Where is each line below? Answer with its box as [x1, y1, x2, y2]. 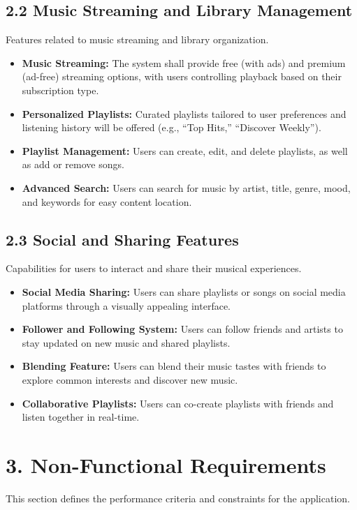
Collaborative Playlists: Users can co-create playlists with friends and [22, 396, 334, 410]
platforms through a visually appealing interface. [22, 298, 231, 313]
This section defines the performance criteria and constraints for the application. [6, 490, 350, 505]
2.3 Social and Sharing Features [6, 228, 239, 250]
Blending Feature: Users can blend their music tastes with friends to [22, 359, 326, 373]
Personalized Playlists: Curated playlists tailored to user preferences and [22, 106, 347, 121]
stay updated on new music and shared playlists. [22, 335, 231, 350]
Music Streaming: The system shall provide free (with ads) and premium [22, 55, 346, 70]
